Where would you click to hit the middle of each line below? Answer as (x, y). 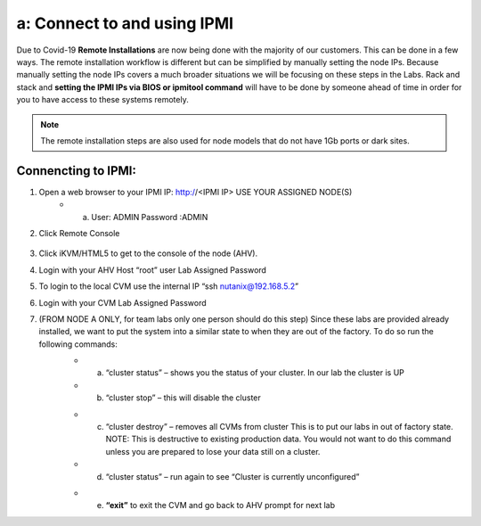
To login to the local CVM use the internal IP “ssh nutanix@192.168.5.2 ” (168, 286)
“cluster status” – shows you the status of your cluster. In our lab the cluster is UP (255, 373)
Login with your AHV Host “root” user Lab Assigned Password (153, 270)
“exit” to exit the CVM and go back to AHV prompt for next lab (220, 505)
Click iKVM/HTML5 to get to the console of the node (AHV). (148, 253)
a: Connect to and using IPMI (125, 23)
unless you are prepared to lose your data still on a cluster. (213, 451)
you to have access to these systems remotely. (102, 100)
